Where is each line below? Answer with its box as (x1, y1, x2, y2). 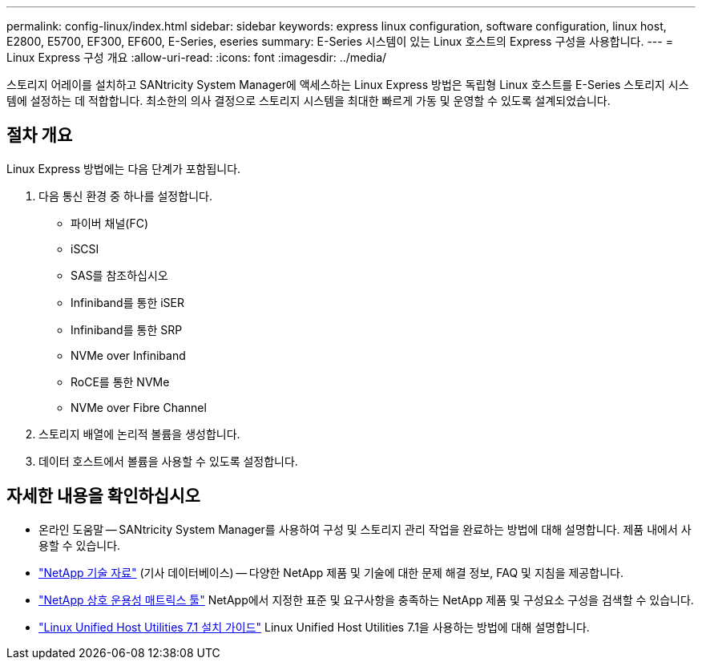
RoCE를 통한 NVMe (71, 374, 170, 389)
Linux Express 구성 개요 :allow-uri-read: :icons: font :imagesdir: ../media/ (6, 50, 387, 64)
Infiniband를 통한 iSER (71, 295, 184, 309)
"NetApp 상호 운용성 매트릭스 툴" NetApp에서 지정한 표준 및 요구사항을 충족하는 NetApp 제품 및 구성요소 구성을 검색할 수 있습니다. (38, 592, 694, 607)
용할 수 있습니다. (38, 538, 121, 552)
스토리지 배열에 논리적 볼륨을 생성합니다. (38, 426, 240, 441)
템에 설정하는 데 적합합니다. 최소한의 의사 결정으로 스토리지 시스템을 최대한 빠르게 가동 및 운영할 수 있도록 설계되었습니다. (6, 94, 611, 107)
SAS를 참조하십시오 (71, 268, 168, 282)
